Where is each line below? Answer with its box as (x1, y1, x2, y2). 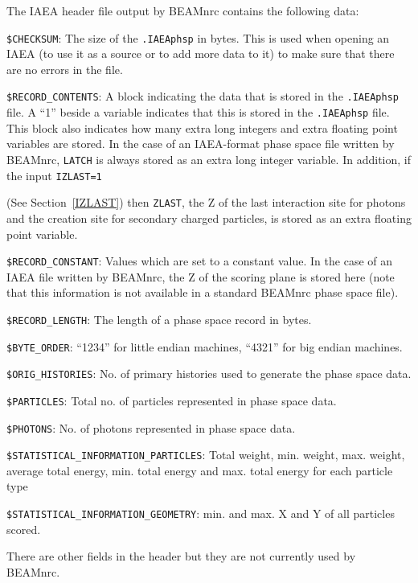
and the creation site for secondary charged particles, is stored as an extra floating (6, 209, 412, 226)
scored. (6, 520, 41, 537)
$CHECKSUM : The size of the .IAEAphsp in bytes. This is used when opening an (6, 29, 390, 46)
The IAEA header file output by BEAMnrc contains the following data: (6, 2, 359, 18)
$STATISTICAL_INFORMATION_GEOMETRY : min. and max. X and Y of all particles (6, 505, 395, 522)
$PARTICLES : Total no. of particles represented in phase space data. (6, 392, 337, 409)
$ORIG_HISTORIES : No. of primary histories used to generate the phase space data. (6, 365, 412, 382)
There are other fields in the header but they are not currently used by (6, 548, 356, 565)
